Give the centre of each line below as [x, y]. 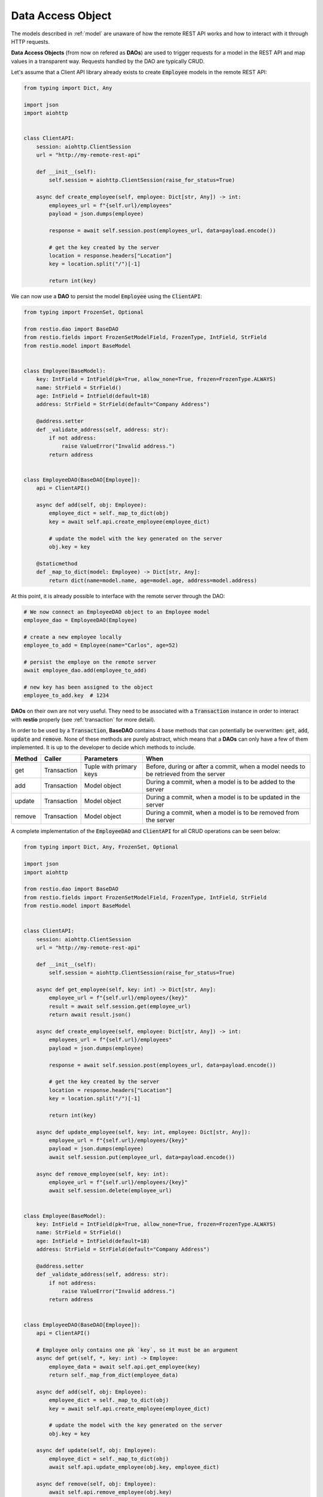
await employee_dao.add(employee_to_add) [85, 670]
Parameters [101, 759]
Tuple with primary [110, 766]
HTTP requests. [31, 41]
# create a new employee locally [73, 637]
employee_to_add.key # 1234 [66, 696]
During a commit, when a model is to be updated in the [223, 798]
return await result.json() [90, 1015]
